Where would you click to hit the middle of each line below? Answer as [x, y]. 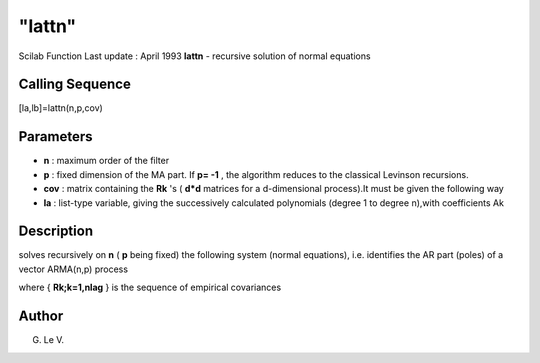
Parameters [55, 136]
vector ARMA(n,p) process [73, 269]
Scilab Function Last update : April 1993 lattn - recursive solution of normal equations [194, 56]
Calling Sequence [75, 84]
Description [56, 231]
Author [41, 316]
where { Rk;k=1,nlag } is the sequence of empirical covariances [150, 287]
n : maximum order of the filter [106, 161]
